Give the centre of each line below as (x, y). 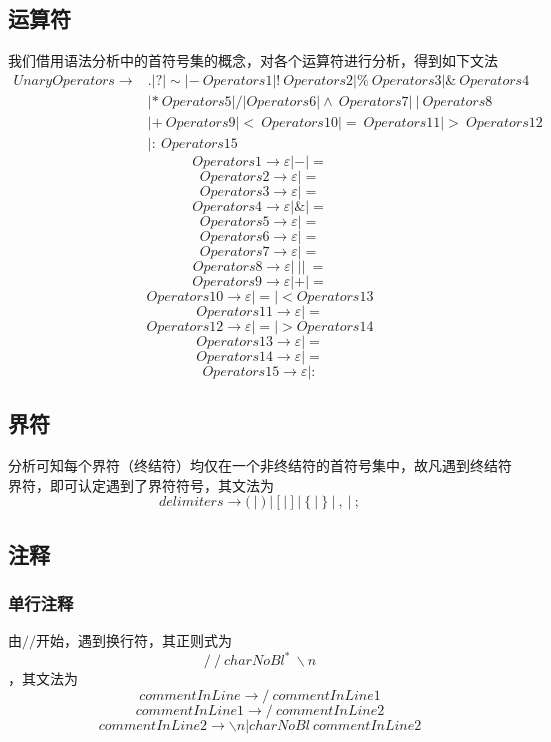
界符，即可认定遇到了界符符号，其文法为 (141, 484)
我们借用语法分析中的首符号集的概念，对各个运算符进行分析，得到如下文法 (253, 60)
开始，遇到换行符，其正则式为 (134, 640)
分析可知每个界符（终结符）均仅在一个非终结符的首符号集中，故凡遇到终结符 (260, 465)
